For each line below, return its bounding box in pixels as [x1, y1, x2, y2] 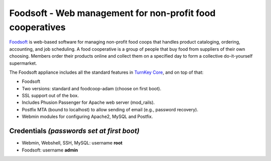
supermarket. [9, 60, 37, 66]
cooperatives [9, 22, 66, 33]
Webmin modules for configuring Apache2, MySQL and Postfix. [22, 113, 153, 120]
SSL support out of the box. [22, 93, 79, 99]
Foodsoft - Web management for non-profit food [9, 8, 216, 19]
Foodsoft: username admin [22, 147, 78, 153]
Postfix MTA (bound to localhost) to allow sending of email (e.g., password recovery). [22, 106, 198, 112]
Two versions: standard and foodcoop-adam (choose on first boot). [22, 85, 162, 91]
